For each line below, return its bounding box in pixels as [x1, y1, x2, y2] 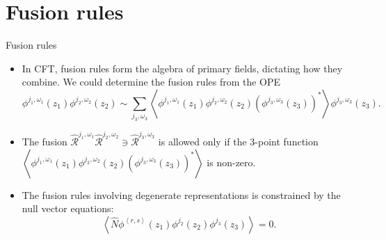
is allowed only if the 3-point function [158, 134, 319, 148]
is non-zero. [207, 154, 256, 169]
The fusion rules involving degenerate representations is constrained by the [22, 187, 341, 202]
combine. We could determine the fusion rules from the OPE [22, 74, 281, 89]
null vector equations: [22, 201, 114, 216]
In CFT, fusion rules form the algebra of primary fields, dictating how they [22, 61, 343, 75]
